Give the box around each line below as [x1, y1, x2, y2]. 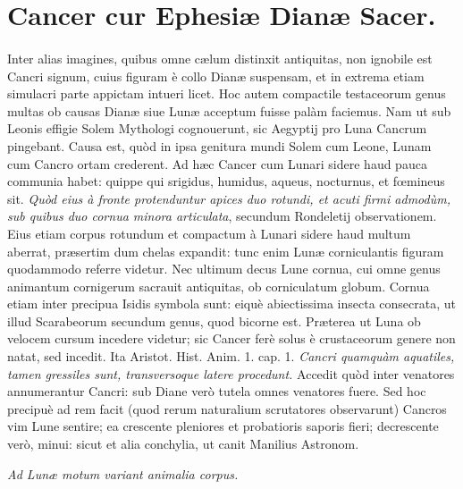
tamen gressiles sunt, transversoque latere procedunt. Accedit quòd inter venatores [7, 364, 455, 383]
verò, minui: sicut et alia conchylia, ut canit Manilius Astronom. [7, 434, 359, 453]
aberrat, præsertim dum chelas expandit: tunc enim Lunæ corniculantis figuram [7, 241, 444, 260]
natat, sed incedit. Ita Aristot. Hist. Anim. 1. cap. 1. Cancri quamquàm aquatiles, [7, 347, 455, 366]
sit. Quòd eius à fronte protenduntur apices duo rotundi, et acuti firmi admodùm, [7, 189, 450, 207]
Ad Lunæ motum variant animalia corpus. [7, 464, 239, 483]
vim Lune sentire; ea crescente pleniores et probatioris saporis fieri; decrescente [7, 417, 439, 435]
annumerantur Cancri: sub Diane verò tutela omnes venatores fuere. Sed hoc [7, 382, 426, 400]
